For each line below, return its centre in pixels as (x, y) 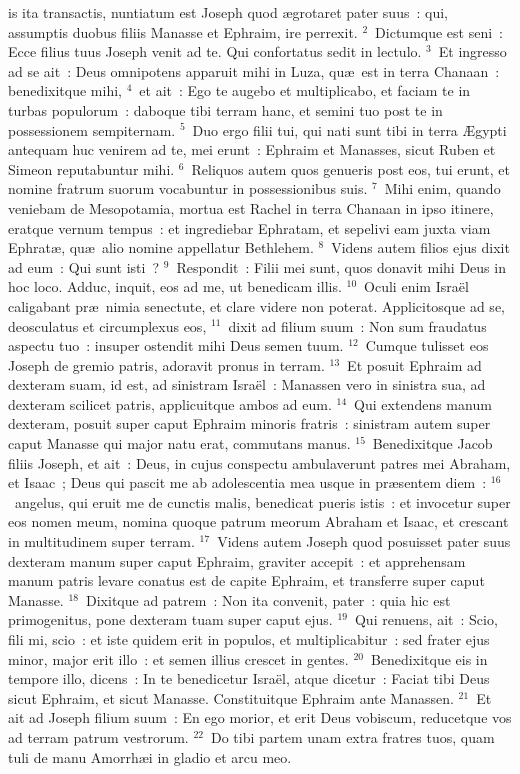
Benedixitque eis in (429, 658)
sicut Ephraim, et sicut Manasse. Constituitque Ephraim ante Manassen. (231, 697)
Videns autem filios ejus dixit (420, 247)
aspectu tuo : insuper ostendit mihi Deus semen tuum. (176, 345)
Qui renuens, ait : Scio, (426, 619)
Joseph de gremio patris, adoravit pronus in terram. (166, 364)
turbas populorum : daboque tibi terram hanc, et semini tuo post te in (225, 109)
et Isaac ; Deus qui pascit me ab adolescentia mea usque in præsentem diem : (247, 482)
